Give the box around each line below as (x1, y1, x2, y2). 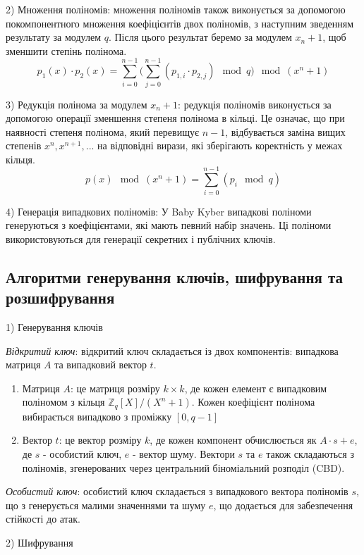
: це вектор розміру (59, 432, 142, 447)
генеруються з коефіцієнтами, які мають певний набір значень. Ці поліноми (6, 218, 332, 232)
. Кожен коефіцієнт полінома (191, 394, 315, 409)
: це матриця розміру (70, 380, 160, 395)
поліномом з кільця (22, 394, 105, 409)
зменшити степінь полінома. (6, 43, 127, 58)
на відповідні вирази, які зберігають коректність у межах (97, 138, 343, 153)
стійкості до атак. (6, 511, 80, 526)
